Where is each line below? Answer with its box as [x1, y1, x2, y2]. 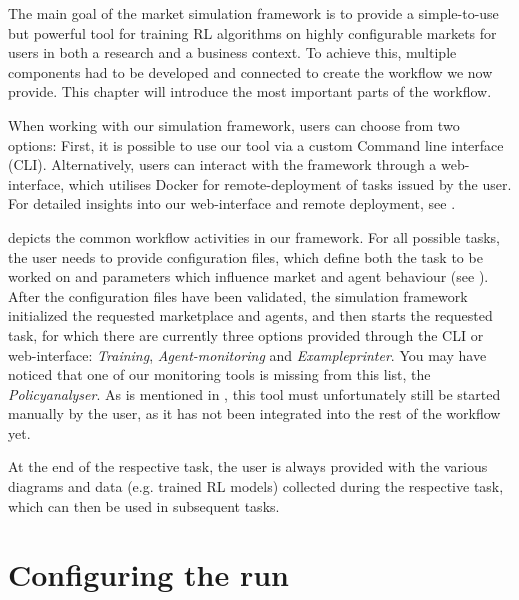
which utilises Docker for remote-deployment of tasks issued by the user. [68, 173, 512, 194]
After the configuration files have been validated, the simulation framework [8, 285, 468, 306]
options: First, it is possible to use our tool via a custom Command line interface [8, 134, 504, 155]
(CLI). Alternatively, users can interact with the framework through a [8, 154, 437, 175]
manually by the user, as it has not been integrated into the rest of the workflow [8, 403, 501, 424]
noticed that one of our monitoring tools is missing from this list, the [8, 364, 431, 385]
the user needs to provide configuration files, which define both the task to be [8, 246, 483, 267]
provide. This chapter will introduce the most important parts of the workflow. [8, 81, 492, 102]
